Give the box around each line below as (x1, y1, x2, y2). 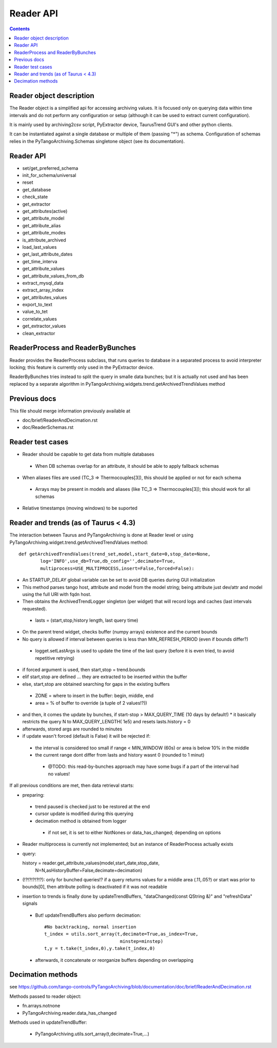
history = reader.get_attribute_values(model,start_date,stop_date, (22, 860, 160, 866)
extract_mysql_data (22, 280, 64, 286)
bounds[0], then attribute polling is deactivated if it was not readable (22, 884, 168, 890)
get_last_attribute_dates (22, 251, 73, 258)
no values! (48, 770, 70, 777)
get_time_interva (22, 258, 57, 264)
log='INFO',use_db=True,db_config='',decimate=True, (40, 558, 175, 564)
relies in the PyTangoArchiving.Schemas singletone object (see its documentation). (9, 138, 185, 144)
